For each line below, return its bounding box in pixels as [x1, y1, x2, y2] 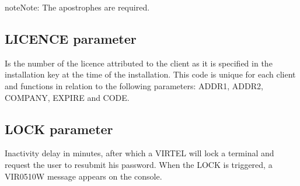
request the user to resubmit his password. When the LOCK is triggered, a [5, 158, 273, 170]
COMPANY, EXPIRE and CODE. [5, 91, 130, 103]
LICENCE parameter [5, 29, 137, 47]
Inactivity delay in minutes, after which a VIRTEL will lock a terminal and [5, 147, 274, 159]
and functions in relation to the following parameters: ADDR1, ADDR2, [5, 79, 263, 92]
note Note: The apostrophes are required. [5, 1, 150, 13]
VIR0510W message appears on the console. [5, 170, 162, 182]
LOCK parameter [5, 120, 113, 138]
